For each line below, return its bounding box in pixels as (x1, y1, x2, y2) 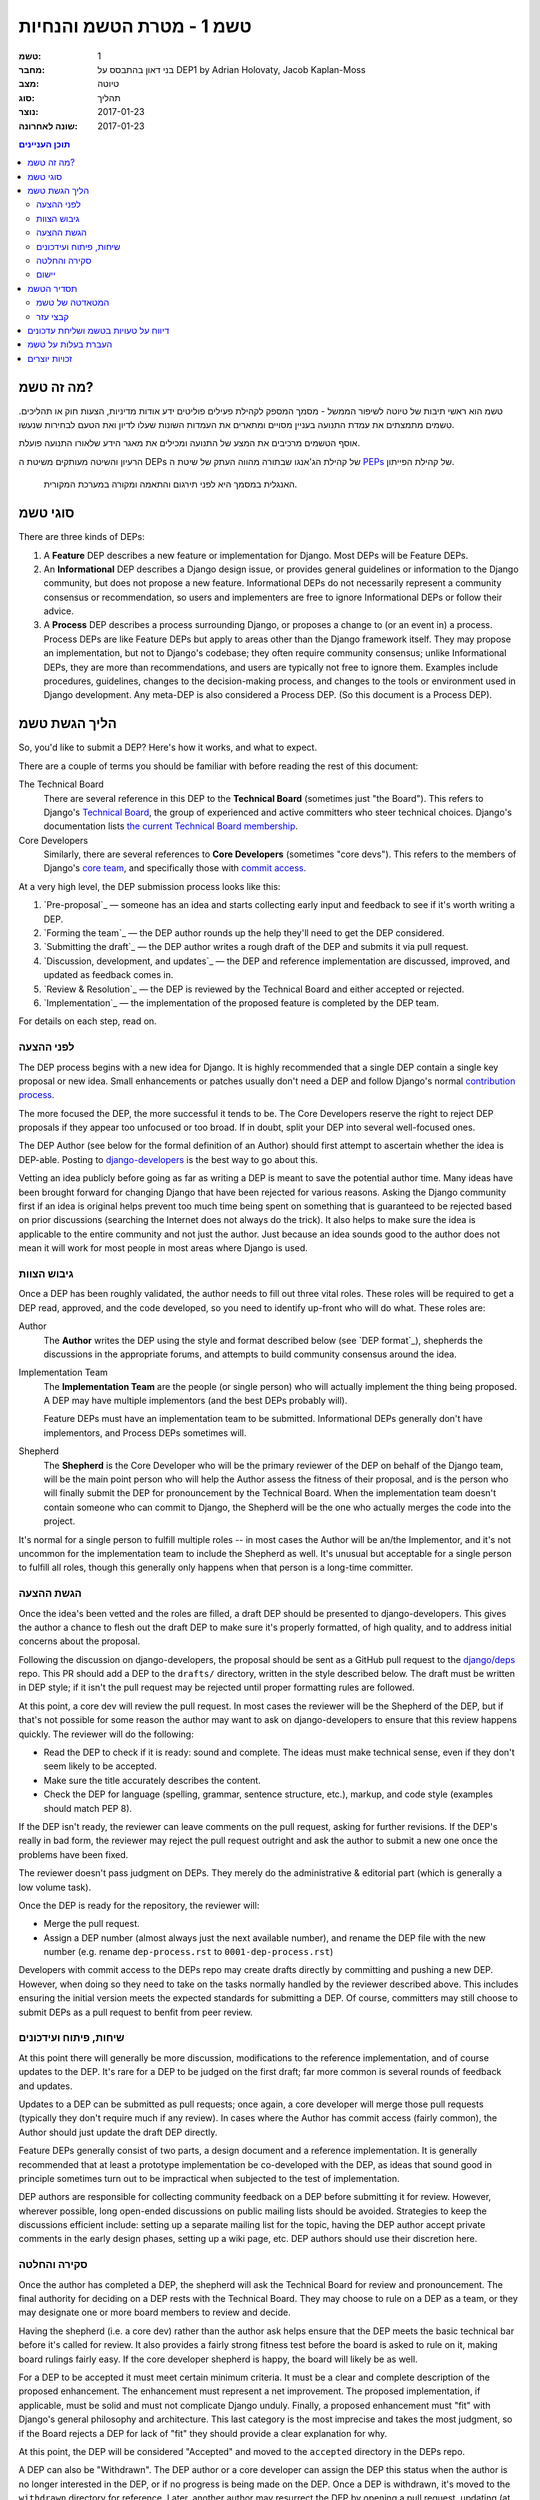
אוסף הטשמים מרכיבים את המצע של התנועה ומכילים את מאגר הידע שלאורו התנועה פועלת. (18, 437, 360, 449)
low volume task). (18, 1881, 92, 1893)
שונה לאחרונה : (18, 120, 79, 132)
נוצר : (18, 106, 39, 118)
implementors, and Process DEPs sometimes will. (43, 1426, 247, 1439)
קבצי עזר (36, 310, 69, 322)
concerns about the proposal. (18, 1635, 141, 1647)
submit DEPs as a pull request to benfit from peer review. (18, 2006, 254, 2018)
